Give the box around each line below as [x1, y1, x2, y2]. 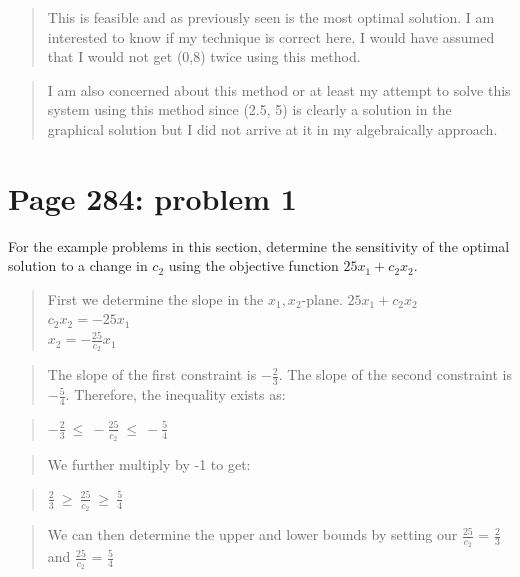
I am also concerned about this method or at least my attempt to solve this [47, 79, 511, 100]
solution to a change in [8, 255, 148, 276]
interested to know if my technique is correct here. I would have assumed [47, 26, 495, 47]
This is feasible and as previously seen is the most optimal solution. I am [47, 7, 495, 27]
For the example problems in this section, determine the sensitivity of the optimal [8, 235, 510, 256]
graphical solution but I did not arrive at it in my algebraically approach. [47, 118, 498, 139]
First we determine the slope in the [47, 288, 264, 309]
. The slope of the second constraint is [278, 364, 512, 385]
